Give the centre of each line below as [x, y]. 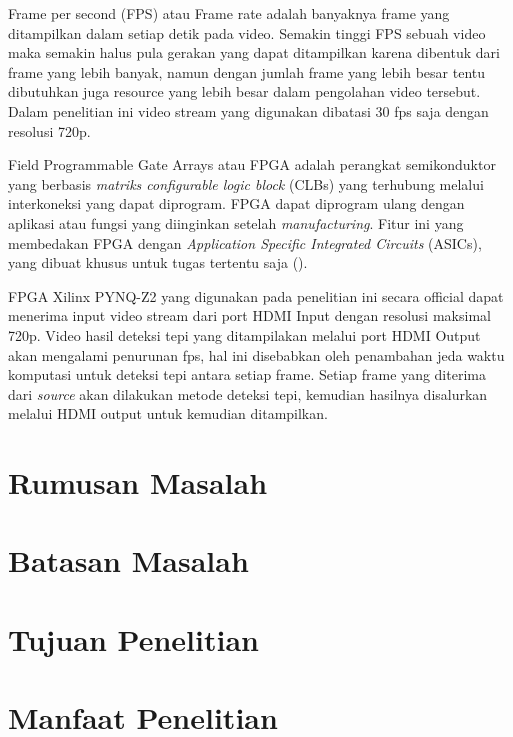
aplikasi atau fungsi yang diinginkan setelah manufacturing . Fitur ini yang [236, 222]
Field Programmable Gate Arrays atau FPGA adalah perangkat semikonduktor [252, 164]
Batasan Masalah [128, 560]
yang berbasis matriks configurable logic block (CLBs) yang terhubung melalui [246, 183]
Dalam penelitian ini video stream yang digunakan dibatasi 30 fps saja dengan [248, 110]
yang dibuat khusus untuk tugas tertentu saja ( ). [158, 262]
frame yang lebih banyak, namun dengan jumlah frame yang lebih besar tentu [247, 71]
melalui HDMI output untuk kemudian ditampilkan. [168, 413]
